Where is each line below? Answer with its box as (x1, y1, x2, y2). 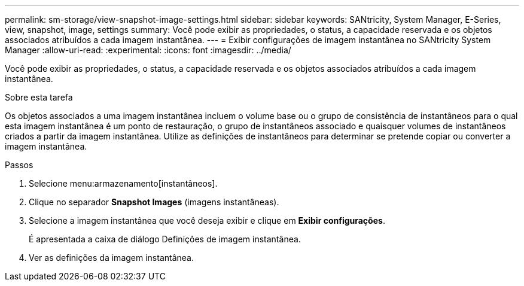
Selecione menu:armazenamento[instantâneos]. (29, 178, 218, 188)
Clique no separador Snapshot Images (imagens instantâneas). (29, 197, 279, 207)
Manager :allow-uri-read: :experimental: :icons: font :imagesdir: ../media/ (5, 45, 291, 55)
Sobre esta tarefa (5, 92, 73, 102)
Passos (5, 160, 33, 170)
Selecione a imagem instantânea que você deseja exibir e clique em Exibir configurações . (29, 215, 385, 226)
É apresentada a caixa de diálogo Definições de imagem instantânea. (29, 234, 301, 244)
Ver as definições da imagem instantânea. (29, 252, 194, 263)
